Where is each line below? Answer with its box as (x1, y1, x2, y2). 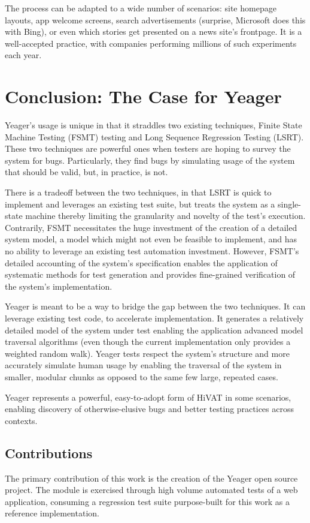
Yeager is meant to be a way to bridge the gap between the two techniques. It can (5, 300, 306, 312)
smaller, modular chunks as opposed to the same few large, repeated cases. (5, 370, 278, 383)
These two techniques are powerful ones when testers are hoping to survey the (5, 142, 291, 155)
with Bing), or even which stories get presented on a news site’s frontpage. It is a (5, 25, 302, 38)
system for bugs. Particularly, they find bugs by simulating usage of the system (5, 154, 295, 166)
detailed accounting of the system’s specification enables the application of (5, 256, 278, 269)
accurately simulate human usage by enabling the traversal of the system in (5, 359, 282, 371)
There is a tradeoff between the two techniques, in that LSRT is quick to (5, 186, 272, 199)
